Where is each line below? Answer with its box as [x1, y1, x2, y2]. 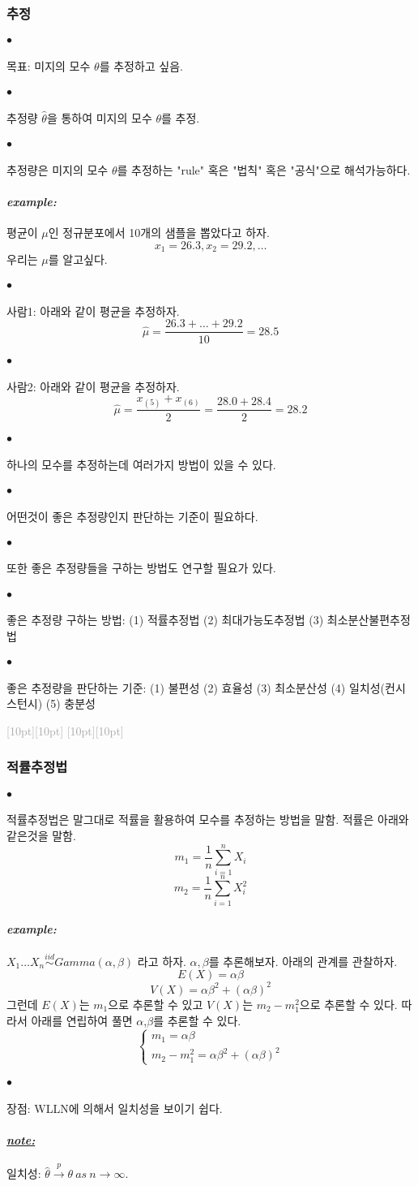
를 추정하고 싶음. [99, 58, 184, 75]
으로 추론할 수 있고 [108, 995, 203, 1012]
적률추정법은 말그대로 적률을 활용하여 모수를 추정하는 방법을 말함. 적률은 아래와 [6, 811, 409, 828]
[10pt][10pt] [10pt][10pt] [6, 722, 124, 739]
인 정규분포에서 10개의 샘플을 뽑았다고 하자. [48, 224, 270, 241]
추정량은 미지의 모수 [6, 161, 109, 178]
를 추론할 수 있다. [153, 1011, 241, 1029]
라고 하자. [137, 952, 186, 969]
